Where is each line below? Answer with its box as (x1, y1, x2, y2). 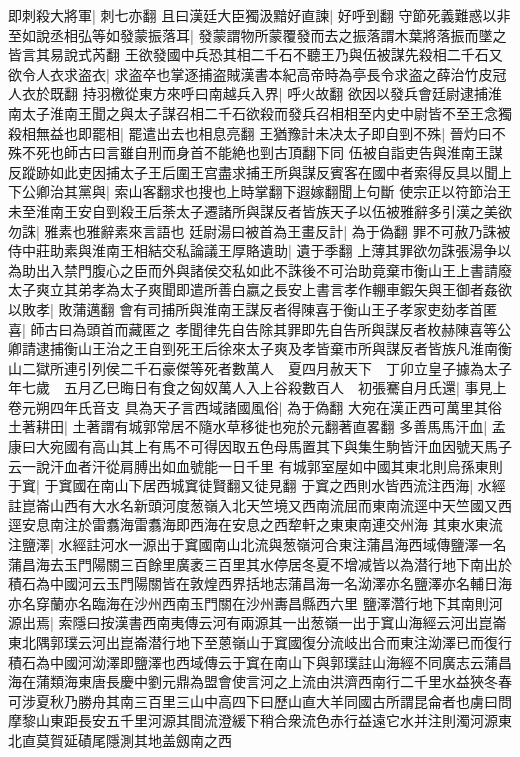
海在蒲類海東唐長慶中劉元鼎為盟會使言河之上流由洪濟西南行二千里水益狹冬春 (8, 671, 512, 692)
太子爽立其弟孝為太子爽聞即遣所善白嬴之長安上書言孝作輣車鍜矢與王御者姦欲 (8, 279, 512, 300)
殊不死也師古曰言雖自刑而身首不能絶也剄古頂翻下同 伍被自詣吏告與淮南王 (8, 142, 489, 163)
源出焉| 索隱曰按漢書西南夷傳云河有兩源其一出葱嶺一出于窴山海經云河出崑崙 (8, 612, 507, 633)
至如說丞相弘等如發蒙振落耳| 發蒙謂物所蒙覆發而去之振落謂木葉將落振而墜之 (8, 24, 507, 45)
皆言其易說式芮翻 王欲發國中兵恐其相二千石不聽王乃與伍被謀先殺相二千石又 (8, 44, 503, 65)
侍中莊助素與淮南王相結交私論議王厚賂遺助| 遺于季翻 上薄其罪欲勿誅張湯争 (8, 240, 498, 261)
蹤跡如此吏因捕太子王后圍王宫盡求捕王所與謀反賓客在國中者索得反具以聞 (21, 161, 498, 182)
